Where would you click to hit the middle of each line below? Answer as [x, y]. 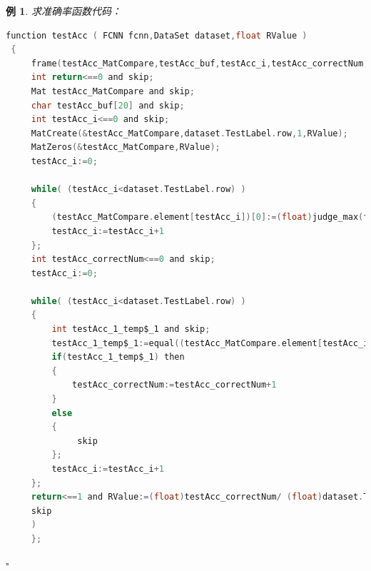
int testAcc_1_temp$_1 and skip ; [131, 329]
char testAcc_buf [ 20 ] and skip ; [108, 105]
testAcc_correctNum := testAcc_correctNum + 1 [174, 385]
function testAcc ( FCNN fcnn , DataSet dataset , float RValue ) [157, 35]
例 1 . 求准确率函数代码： [63, 11]
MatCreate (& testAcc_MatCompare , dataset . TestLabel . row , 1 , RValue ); [189, 133]
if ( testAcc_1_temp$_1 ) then [118, 357]
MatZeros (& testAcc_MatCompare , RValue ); [126, 147]
